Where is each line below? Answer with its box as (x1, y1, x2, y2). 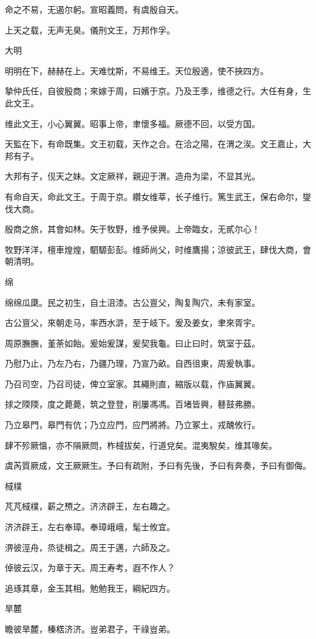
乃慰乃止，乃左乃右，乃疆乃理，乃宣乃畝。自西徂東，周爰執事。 (5, 357, 260, 370)
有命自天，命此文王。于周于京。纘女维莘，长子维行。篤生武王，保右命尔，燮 (5, 190, 311, 202)
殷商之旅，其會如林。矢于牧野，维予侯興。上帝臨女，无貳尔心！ (5, 223, 260, 235)
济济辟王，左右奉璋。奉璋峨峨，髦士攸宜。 (5, 520, 175, 533)
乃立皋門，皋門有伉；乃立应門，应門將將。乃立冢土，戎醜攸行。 (5, 418, 260, 431)
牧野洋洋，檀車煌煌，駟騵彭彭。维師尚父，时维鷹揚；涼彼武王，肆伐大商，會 (5, 243, 311, 255)
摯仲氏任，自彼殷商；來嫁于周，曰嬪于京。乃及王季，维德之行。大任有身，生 (5, 85, 311, 97)
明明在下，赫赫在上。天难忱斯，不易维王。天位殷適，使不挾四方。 (5, 64, 269, 77)
